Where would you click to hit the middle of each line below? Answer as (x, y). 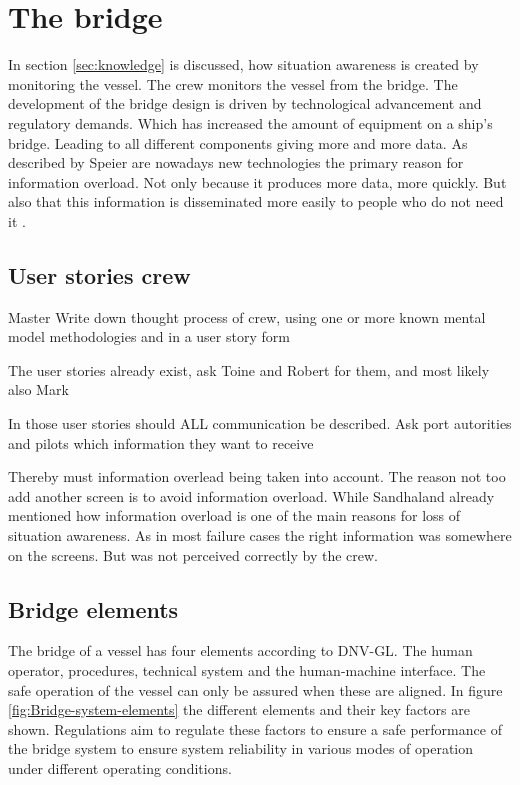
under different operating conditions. (120, 767)
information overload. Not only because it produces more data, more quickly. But (257, 181)
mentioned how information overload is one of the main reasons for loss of (234, 515)
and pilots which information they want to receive (161, 442)
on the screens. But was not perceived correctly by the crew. (193, 554)
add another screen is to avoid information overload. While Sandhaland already (251, 495)
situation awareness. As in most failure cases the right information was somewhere (260, 535)
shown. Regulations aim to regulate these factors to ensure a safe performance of (255, 728)
